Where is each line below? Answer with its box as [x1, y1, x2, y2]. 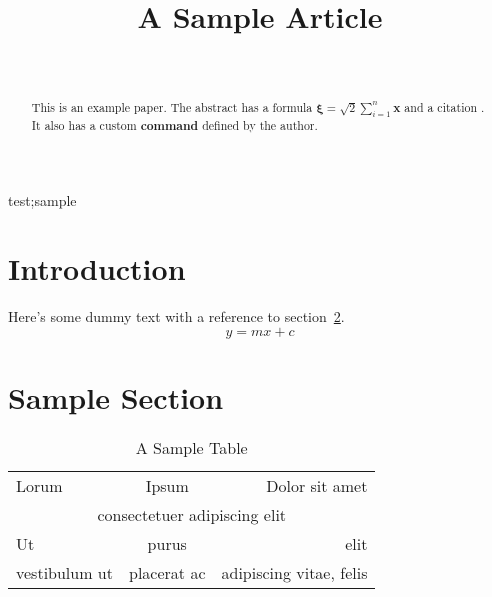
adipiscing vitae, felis [221, 560, 368, 584]
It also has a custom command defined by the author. [31, 116, 318, 134]
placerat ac [129, 560, 206, 584]
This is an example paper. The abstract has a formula [31, 98, 313, 115]
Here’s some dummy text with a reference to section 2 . [8, 306, 345, 327]
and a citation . [404, 98, 485, 115]
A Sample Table [135, 435, 248, 459]
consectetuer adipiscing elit [97, 502, 287, 526]
